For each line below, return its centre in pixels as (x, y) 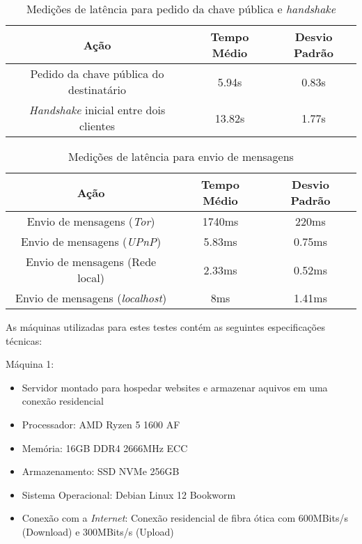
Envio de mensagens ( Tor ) (91, 221)
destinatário (97, 90)
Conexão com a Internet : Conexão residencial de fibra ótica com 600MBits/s (185, 518)
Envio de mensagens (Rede (91, 262)
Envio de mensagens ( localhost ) (91, 298)
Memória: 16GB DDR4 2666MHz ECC (105, 448)
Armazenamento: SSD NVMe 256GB (101, 471)
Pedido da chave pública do (97, 73)
